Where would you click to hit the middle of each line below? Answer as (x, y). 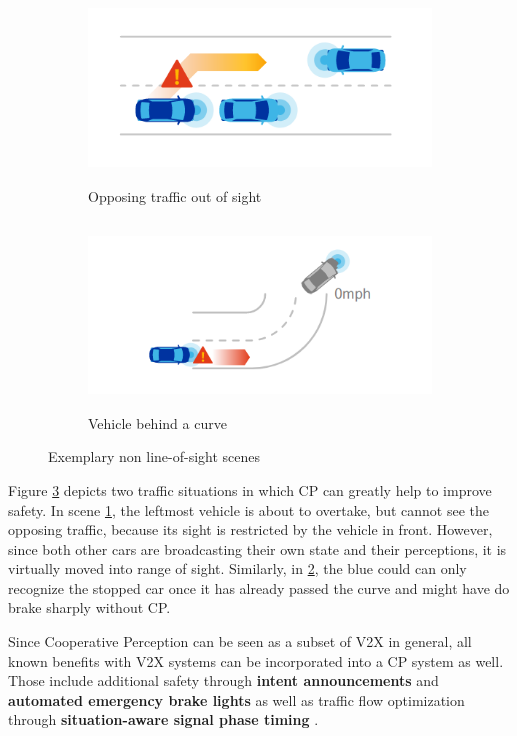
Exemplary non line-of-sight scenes (154, 456)
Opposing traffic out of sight (175, 195)
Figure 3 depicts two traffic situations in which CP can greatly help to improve (250, 489)
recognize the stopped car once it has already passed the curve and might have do (259, 587)
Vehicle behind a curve (157, 422)
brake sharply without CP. (89, 607)
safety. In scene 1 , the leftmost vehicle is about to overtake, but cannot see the (249, 509)
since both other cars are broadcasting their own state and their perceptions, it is (257, 548)
